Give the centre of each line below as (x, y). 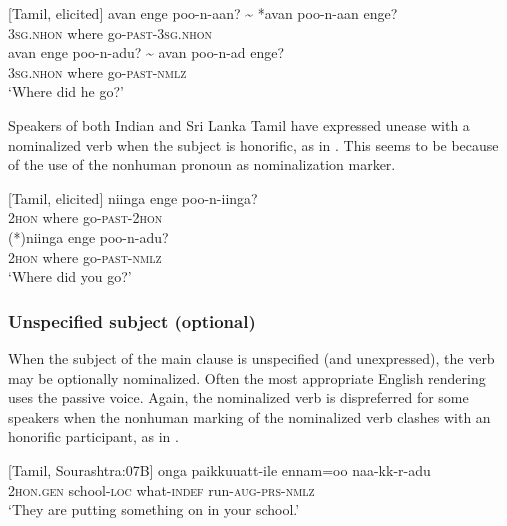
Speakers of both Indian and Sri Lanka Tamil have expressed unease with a (239, 124)
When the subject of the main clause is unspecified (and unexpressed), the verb (251, 357)
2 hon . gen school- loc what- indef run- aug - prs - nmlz (161, 489)
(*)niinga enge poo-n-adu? (88, 236)
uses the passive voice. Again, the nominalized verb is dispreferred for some (238, 397)
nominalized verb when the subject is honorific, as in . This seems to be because (253, 144)
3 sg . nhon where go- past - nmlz (97, 71)
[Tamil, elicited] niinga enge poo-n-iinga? (133, 197)
